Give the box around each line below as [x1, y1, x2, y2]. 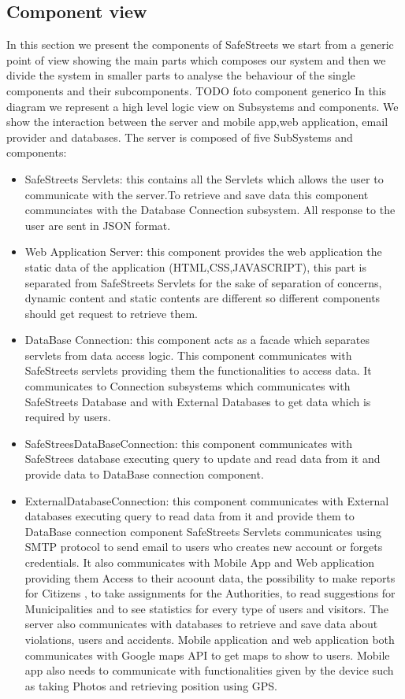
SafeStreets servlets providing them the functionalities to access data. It [24, 362, 372, 379]
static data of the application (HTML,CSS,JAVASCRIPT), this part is [24, 258, 366, 275]
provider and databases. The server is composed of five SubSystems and [6, 128, 353, 145]
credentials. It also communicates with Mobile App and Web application [24, 554, 375, 571]
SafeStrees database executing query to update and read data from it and [24, 450, 381, 467]
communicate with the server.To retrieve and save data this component [24, 186, 369, 202]
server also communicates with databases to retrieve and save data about [24, 616, 378, 632]
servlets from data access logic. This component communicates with [24, 346, 352, 363]
